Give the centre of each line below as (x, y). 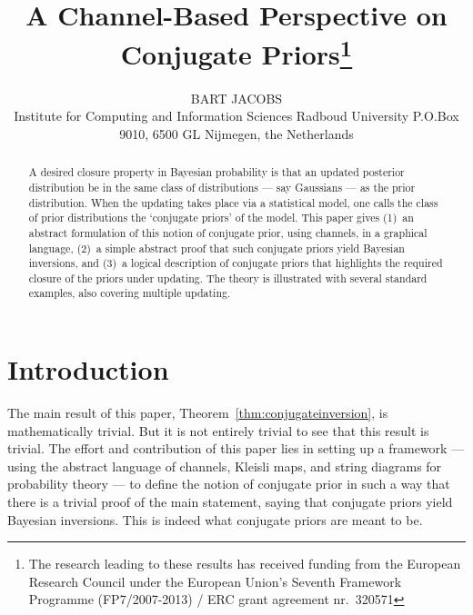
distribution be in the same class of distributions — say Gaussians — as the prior (222, 187)
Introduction (88, 369)
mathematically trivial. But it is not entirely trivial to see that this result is (218, 430)
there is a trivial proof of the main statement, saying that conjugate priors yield (230, 502)
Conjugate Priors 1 (236, 52)
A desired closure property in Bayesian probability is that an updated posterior (216, 172)
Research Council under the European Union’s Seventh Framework (215, 581)
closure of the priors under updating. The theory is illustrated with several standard (228, 278)
